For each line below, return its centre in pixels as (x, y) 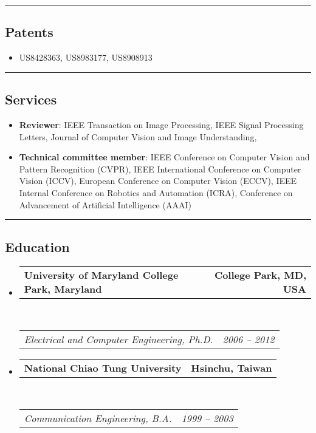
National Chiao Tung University (103, 367)
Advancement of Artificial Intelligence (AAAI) (105, 204)
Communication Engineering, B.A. (98, 418)
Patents (29, 32)
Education (37, 246)
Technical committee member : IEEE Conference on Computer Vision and (164, 157)
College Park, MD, (260, 275)
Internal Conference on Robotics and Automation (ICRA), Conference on (156, 192)
